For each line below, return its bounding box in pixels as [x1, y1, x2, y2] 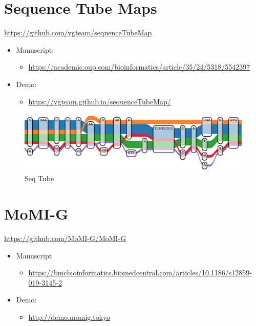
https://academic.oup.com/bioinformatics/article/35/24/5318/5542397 [28, 61, 250, 72]
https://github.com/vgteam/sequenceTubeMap [4, 27, 152, 38]
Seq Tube [25, 173, 54, 184]
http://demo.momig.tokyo [28, 312, 111, 322]
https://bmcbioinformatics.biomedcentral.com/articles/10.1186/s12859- [28, 267, 252, 278]
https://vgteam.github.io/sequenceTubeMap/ [28, 96, 171, 106]
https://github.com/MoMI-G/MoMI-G [4, 233, 126, 244]
